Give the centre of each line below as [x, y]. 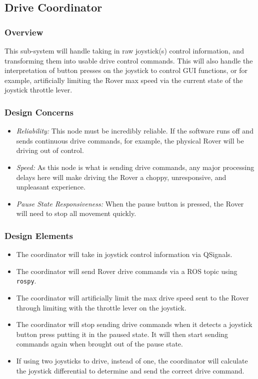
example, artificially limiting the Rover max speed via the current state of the [124, 80]
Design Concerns [39, 112]
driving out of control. [50, 150]
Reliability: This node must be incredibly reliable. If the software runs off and [135, 131]
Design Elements [39, 235]
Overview [24, 32]
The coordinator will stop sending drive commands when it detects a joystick [134, 324]
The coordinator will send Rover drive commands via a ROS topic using [127, 271]
